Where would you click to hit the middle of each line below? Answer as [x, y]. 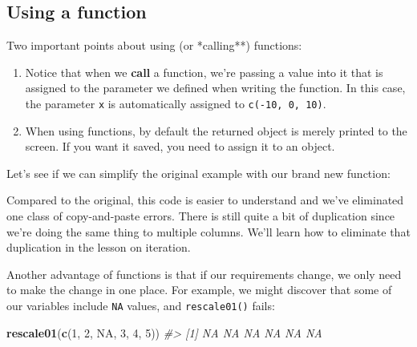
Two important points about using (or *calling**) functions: [154, 45]
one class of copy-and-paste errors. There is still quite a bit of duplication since [201, 216]
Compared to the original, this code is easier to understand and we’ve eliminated [205, 200]
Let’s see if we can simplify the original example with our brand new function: [198, 173]
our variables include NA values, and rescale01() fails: [141, 305]
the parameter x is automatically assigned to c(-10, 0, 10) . [176, 103]
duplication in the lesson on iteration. [99, 247]
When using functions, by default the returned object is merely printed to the [216, 130]
